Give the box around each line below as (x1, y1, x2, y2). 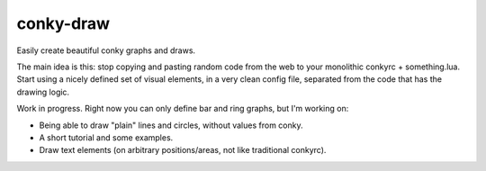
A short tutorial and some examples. (39, 131, 174, 143)
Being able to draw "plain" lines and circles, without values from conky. (39, 120, 303, 130)
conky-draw (16, 13, 111, 33)
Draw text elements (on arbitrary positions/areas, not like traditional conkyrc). (39, 145, 327, 156)
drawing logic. (16, 86, 70, 97)
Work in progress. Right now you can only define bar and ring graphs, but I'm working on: (16, 103, 349, 114)
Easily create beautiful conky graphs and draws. (16, 45, 196, 56)
